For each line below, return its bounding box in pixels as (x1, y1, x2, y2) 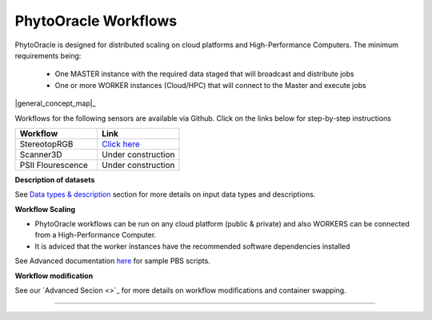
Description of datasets (14, 174, 95, 184)
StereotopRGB (19, 138, 74, 150)
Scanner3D (19, 149, 62, 160)
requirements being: (14, 50, 82, 60)
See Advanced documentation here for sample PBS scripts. (14, 256, 211, 266)
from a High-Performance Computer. (34, 230, 157, 240)
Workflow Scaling (14, 204, 76, 214)
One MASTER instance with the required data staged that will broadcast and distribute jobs (54, 69, 355, 79)
